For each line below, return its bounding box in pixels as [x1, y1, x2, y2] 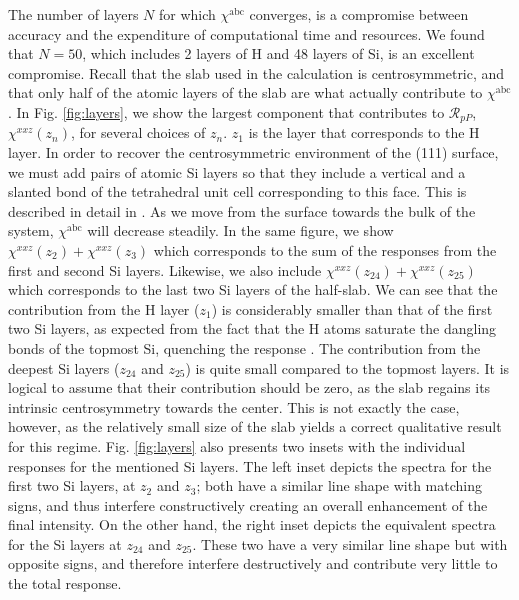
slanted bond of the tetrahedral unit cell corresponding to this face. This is [8, 181, 467, 202]
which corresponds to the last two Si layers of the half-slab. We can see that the [8, 279, 498, 300]
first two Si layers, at [8, 475, 136, 496]
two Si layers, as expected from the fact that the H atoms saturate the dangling [8, 318, 497, 339]
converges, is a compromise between [249, 4, 469, 24]
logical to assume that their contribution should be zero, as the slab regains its [8, 377, 491, 398]
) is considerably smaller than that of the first [211, 298, 493, 319]
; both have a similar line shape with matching [196, 475, 483, 496]
